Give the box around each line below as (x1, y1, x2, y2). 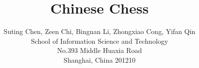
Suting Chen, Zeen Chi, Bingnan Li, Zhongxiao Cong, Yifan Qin (3, 26, 196, 36)
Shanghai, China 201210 (64, 54, 135, 65)
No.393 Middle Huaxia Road (57, 45, 142, 55)
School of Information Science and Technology (31, 35, 168, 46)
